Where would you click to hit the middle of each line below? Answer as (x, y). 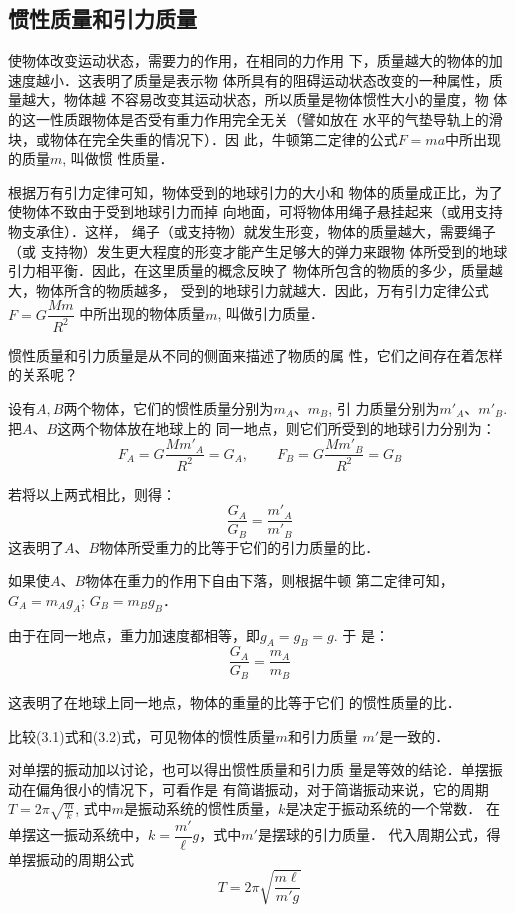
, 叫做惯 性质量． (118, 158)
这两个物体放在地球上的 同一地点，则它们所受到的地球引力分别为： (276, 427)
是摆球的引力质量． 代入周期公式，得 (379, 834)
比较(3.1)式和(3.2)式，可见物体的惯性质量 (142, 735)
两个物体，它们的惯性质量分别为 (168, 407)
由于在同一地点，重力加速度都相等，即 (134, 634)
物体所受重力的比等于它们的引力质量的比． (239, 546)
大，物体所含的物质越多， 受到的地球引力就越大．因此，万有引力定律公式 (248, 289)
